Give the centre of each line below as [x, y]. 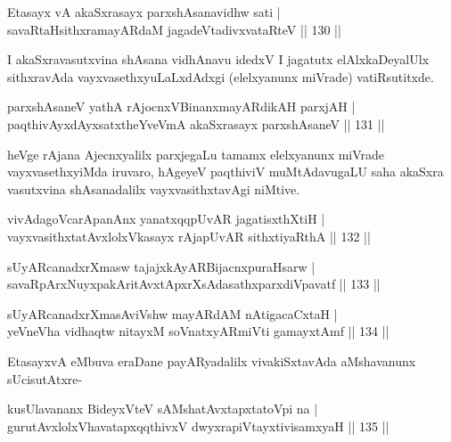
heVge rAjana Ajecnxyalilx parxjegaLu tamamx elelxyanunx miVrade [196, 154]
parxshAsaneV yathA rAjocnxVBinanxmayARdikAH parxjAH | [181, 106]
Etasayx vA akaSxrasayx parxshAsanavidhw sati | [144, 12]
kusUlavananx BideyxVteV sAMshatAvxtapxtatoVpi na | [163, 409]
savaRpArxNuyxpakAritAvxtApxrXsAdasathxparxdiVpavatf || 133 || [194, 284]
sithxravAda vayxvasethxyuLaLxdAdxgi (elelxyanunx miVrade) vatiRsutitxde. [221, 76]
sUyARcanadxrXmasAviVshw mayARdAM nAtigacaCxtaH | [172, 313]
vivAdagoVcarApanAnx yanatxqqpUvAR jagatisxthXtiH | [166, 219]
